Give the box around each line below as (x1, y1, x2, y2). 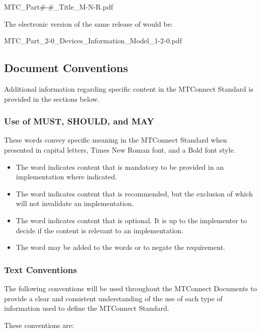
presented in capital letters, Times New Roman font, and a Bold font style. (4, 144, 236, 155)
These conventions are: (4, 319, 74, 330)
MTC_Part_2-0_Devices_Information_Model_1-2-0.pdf (4, 35, 182, 46)
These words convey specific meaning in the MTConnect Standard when (4, 135, 227, 145)
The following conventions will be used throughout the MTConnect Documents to (4, 283, 257, 293)
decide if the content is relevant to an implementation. (16, 225, 184, 235)
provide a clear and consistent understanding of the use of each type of (4, 293, 223, 303)
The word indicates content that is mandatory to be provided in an (16, 161, 224, 172)
